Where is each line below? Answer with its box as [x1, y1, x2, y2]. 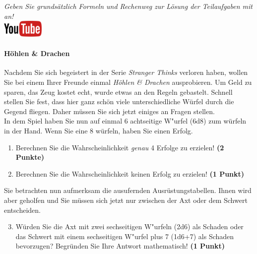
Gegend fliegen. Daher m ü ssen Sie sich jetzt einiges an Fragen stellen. [4, 106, 215, 116]
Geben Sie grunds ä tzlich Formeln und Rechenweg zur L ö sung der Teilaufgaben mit [4, 1, 253, 11]
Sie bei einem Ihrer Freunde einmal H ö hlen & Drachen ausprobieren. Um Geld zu [4, 76, 252, 87]
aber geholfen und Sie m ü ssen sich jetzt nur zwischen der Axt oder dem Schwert [4, 194, 248, 205]
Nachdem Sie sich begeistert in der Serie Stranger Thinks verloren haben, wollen [4, 67, 248, 77]
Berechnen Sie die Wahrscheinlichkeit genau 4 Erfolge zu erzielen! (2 [15, 142, 224, 152]
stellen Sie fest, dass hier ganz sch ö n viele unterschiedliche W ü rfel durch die [4, 96, 234, 107]
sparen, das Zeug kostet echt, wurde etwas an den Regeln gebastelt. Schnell [4, 86, 233, 97]
